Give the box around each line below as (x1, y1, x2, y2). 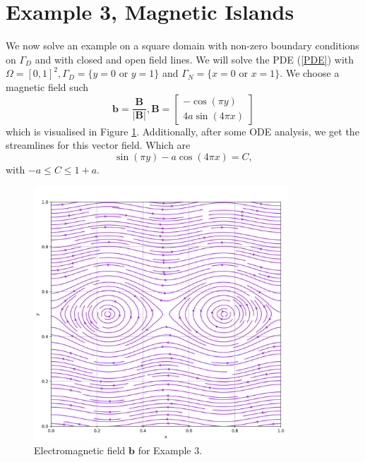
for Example (138, 443, 191, 458)
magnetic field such (6, 79, 89, 94)
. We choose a (280, 66, 340, 80)
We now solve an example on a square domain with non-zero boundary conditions (6, 38, 359, 53)
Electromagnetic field (34, 443, 126, 458)
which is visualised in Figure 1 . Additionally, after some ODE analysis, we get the (6, 123, 359, 138)
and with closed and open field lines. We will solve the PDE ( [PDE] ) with (35, 51, 354, 66)
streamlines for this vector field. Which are (6, 138, 191, 152)
